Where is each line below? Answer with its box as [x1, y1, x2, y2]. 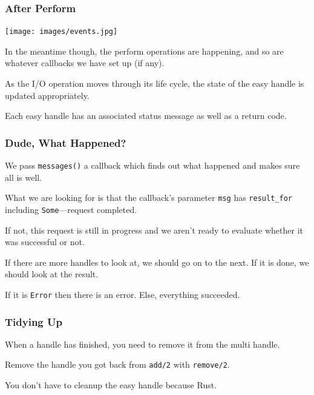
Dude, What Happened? [5, 135, 126, 150]
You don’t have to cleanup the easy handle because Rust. [5, 379, 217, 391]
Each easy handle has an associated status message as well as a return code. [5, 109, 287, 122]
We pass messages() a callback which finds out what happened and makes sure [5, 159, 300, 172]
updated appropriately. [5, 89, 90, 101]
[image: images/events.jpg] [5, 27, 118, 36]
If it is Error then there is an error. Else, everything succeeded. [5, 288, 240, 300]
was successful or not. [5, 235, 85, 248]
